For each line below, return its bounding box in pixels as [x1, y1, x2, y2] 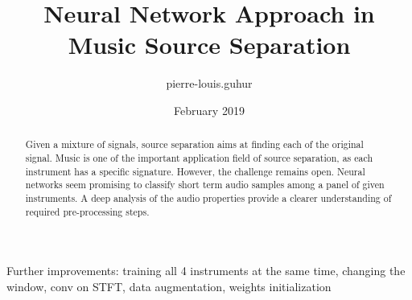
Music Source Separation [68, 28, 351, 61]
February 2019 [174, 101, 245, 118]
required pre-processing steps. [25, 204, 150, 218]
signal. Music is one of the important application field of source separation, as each [25, 150, 373, 164]
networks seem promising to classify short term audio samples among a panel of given [25, 178, 385, 191]
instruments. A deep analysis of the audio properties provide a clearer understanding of [25, 191, 392, 204]
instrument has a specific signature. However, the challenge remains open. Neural [25, 164, 365, 178]
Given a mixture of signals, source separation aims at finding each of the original [25, 138, 364, 151]
